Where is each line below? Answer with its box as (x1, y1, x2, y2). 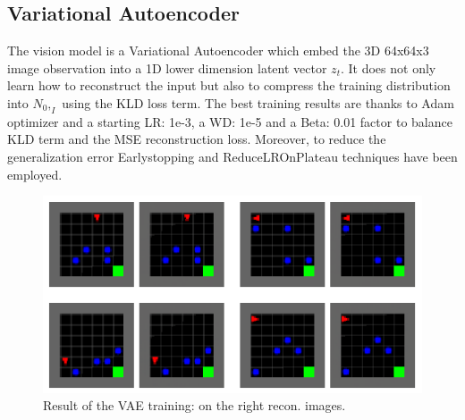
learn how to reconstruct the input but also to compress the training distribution (7, 76, 451, 95)
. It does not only (340, 58, 436, 77)
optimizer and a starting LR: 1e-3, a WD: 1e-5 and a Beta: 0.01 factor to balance (7, 112, 452, 130)
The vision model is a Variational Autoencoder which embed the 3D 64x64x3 (7, 41, 429, 60)
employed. (7, 164, 63, 183)
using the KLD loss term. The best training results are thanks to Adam (62, 93, 454, 112)
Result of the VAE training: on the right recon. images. (43, 396, 346, 415)
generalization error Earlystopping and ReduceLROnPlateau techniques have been (7, 147, 458, 165)
